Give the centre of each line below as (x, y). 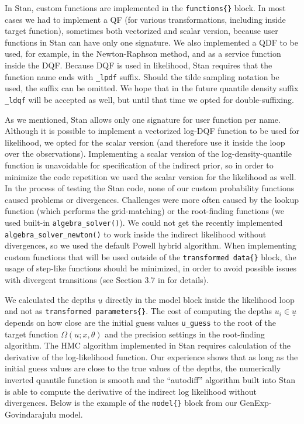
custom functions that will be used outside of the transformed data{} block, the (151, 256)
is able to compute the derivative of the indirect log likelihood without (131, 391)
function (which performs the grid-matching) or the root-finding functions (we (144, 211)
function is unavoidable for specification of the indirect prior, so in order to (139, 165)
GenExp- (256, 403)
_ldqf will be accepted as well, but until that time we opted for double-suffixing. (149, 99)
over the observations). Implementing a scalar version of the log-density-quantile (148, 154)
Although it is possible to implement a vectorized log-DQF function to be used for (152, 131)
